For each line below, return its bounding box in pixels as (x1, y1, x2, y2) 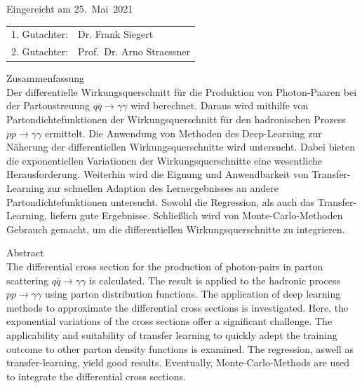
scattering (6, 272, 49, 287)
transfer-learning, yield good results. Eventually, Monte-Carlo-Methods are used (6, 355, 349, 370)
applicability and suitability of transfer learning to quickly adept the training (6, 327, 337, 342)
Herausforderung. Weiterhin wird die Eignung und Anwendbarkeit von (6, 167, 309, 181)
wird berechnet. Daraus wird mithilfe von (130, 98, 309, 113)
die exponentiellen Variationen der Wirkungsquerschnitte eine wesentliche (6, 153, 322, 167)
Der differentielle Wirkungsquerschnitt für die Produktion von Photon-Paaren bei (6, 84, 357, 99)
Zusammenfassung (6, 71, 85, 85)
